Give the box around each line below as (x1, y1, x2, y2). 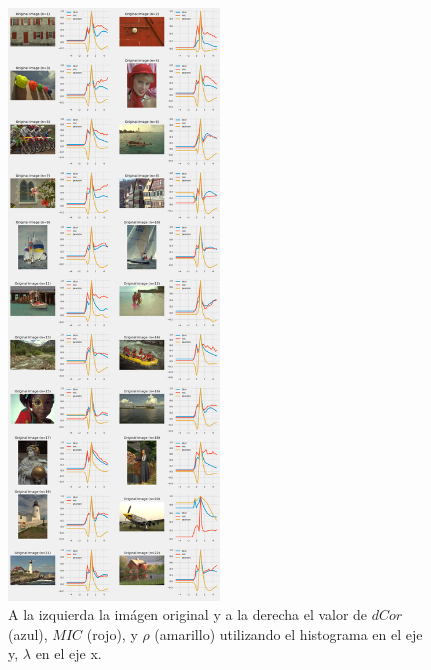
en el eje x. (35, 643, 102, 664)
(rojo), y (86, 623, 138, 644)
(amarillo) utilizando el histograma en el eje (154, 623, 423, 644)
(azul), (8, 623, 48, 644)
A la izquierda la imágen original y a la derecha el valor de (8, 604, 368, 625)
